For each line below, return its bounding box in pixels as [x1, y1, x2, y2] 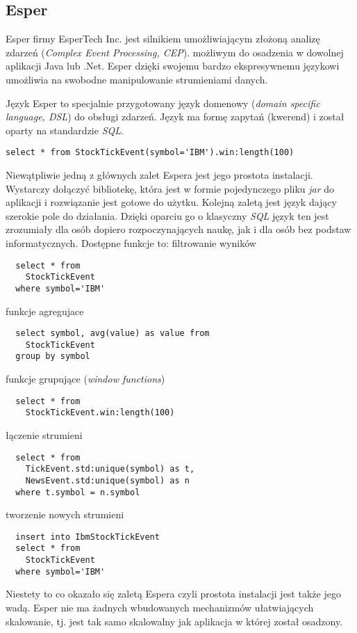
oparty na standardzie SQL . [6, 122, 124, 137]
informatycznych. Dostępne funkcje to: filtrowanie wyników [6, 235, 256, 250]
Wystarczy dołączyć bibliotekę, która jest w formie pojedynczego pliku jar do [6, 181, 335, 195]
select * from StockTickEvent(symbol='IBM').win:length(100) [6, 147, 294, 158]
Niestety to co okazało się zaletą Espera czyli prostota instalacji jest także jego [6, 586, 341, 601]
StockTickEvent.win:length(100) [25, 408, 175, 418]
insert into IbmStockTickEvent [15, 531, 160, 542]
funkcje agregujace [6, 303, 84, 318]
